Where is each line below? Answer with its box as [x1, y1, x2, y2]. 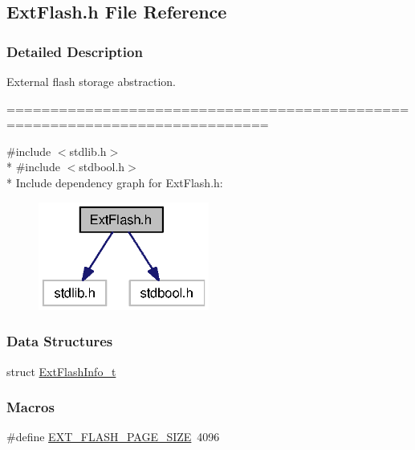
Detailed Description [6, 41, 143, 61]
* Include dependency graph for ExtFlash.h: [6, 174, 223, 190]
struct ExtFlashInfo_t [6, 362, 116, 379]
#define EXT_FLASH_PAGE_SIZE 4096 [6, 428, 220, 445]
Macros [6, 397, 55, 417]
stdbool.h [79, 158, 125, 175]
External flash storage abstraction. [6, 73, 176, 89]
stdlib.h [69, 142, 107, 159]
